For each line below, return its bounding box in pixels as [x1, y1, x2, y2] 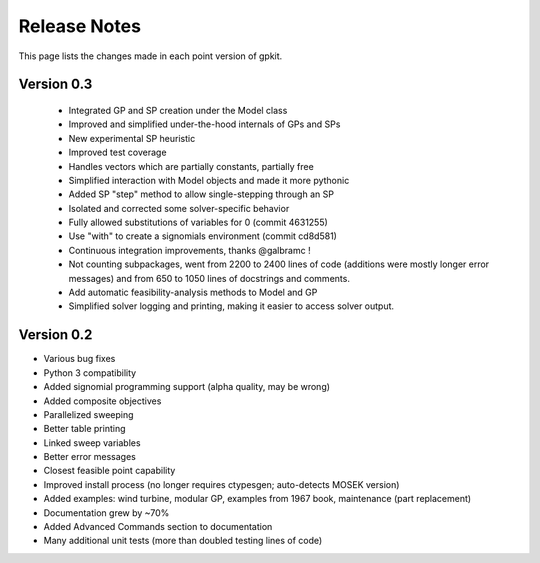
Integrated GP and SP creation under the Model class [68, 104, 288, 116]
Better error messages [43, 451, 137, 463]
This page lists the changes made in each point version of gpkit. [18, 50, 283, 62]
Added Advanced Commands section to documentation [43, 521, 273, 533]
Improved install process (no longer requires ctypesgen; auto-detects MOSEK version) [43, 478, 400, 490]
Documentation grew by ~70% [43, 506, 170, 519]
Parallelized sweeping [43, 408, 134, 420]
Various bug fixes [43, 353, 116, 365]
